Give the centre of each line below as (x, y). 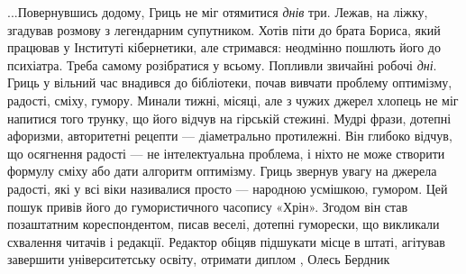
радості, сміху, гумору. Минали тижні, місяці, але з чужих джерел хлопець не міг (233, 100)
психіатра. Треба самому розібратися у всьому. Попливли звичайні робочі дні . (222, 64)
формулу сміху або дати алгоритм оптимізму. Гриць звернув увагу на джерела (222, 171)
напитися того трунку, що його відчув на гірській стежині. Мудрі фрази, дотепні (229, 118)
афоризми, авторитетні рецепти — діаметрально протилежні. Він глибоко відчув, (230, 136)
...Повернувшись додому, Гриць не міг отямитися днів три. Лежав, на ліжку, (218, 12)
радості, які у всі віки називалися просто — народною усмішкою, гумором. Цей (228, 188)
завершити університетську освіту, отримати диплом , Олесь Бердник (199, 259)
